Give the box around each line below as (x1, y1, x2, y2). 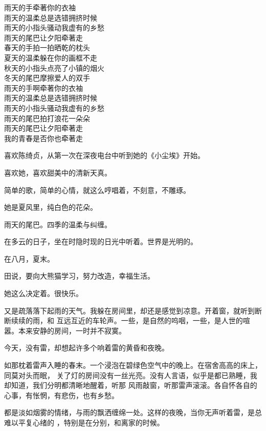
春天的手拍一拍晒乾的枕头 (4, 42, 90, 53)
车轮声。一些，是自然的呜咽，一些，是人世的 (92, 315, 243, 326)
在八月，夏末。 (4, 253, 54, 264)
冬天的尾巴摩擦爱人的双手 (4, 72, 90, 83)
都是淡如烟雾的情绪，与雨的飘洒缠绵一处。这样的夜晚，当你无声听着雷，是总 (4, 407, 262, 418)
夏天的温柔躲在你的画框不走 (4, 52, 97, 63)
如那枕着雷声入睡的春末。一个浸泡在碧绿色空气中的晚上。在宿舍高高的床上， (4, 360, 262, 370)
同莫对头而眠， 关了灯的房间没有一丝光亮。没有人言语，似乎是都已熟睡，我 (4, 369, 257, 380)
